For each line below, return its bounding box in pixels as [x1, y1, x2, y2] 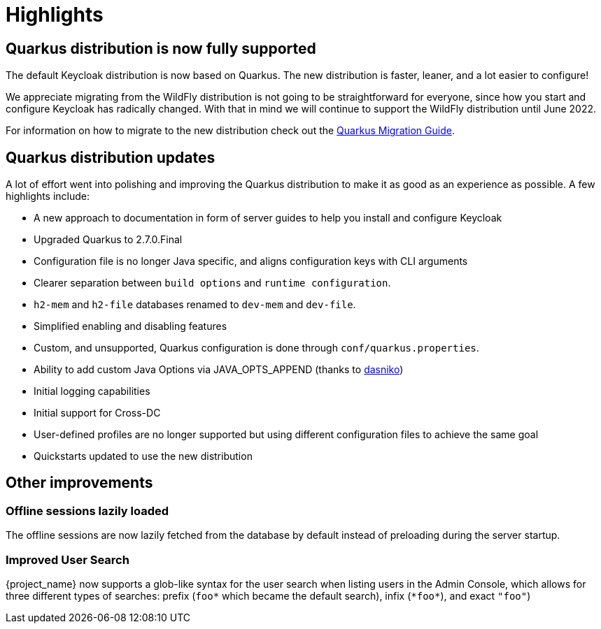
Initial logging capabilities [34, 385, 150, 398]
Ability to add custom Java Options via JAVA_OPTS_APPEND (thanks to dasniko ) [34, 363, 404, 376]
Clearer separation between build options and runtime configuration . [34, 277, 391, 289]
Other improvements [6, 474, 153, 492]
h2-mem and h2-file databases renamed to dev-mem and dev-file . [34, 298, 356, 311]
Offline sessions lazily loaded [6, 503, 169, 518]
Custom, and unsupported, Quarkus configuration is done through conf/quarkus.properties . [34, 342, 479, 354]
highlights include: [6, 190, 90, 203]
